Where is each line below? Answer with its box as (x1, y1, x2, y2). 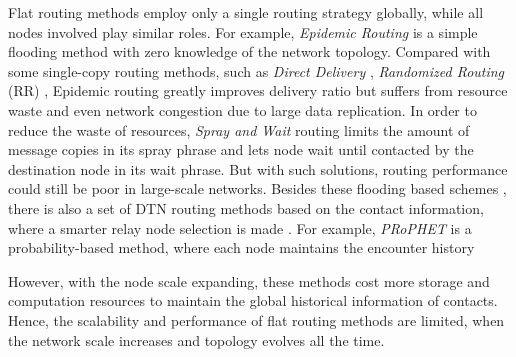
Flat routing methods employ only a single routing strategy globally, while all (8, 2, 484, 22)
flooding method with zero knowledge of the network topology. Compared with (8, 41, 491, 62)
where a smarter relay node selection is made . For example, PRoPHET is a (8, 217, 472, 238)
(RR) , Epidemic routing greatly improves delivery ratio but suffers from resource (8, 80, 508, 101)
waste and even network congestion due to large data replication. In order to (8, 99, 477, 120)
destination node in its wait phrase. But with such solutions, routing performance (8, 158, 508, 179)
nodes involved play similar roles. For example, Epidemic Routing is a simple (8, 21, 478, 42)
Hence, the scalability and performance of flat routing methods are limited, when (8, 309, 505, 330)
